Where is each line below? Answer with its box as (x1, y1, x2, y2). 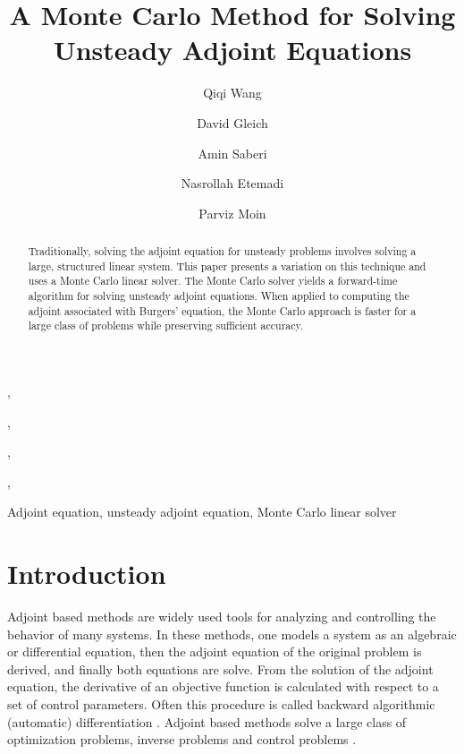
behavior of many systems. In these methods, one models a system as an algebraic (7, 624, 457, 643)
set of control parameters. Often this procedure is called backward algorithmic (7, 695, 435, 714)
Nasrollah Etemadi (181, 174, 284, 193)
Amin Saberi (198, 143, 267, 162)
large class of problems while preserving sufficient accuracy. (28, 318, 304, 333)
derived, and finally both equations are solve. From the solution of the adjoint (7, 659, 434, 678)
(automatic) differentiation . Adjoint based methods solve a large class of (7, 712, 407, 731)
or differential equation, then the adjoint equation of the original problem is (7, 642, 422, 661)
